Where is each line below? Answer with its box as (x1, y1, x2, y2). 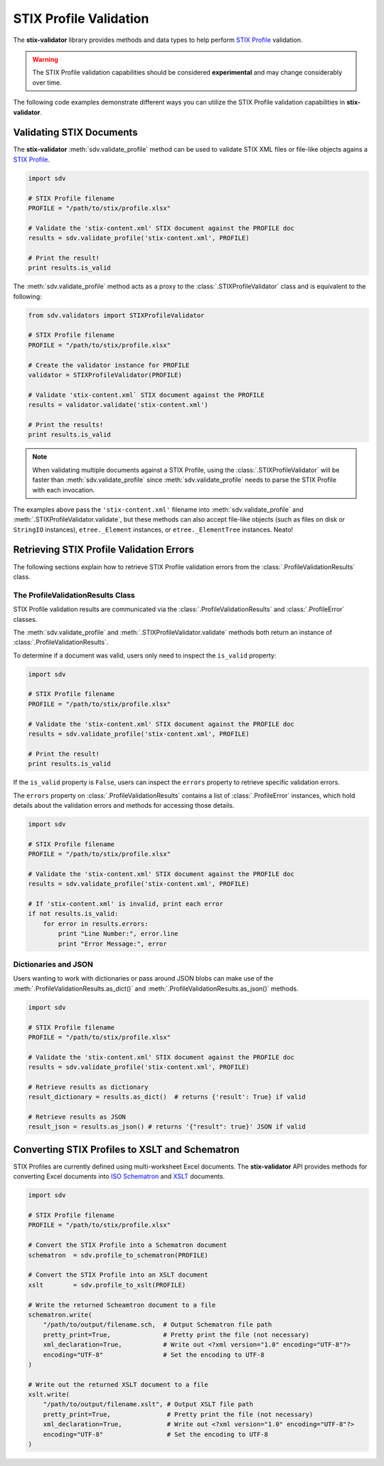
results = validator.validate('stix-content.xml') (28, 401, 209, 409)
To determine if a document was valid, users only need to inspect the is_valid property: (13, 651, 277, 660)
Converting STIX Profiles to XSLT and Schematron (13, 1143, 240, 1156)
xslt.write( (28, 1391, 70, 1398)
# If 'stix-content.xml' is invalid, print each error (28, 900, 223, 908)
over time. (32, 78, 62, 87)
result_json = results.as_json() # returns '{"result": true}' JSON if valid (28, 1123, 306, 1131)
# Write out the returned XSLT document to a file (28, 1381, 209, 1388)
